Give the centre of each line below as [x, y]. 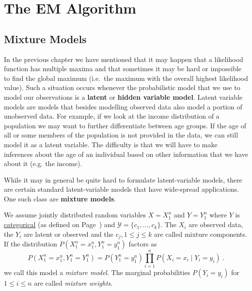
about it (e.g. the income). [43, 163]
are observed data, [216, 224]
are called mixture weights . [73, 283]
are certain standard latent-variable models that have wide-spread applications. [122, 189]
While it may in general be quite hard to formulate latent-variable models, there [123, 179]
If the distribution [31, 244]
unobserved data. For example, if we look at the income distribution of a [112, 116]
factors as [143, 244]
